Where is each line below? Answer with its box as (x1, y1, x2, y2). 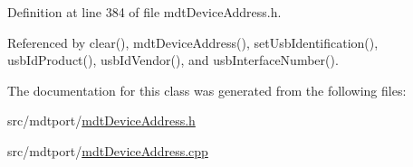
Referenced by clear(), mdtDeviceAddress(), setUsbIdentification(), (7, 32, 379, 51)
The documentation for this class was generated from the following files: (7, 80, 407, 99)
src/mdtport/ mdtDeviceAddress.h (7, 111, 196, 130)
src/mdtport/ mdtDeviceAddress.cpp (7, 141, 208, 160)
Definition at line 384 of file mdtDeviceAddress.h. (7, 3, 282, 21)
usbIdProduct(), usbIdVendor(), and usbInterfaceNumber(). (7, 51, 339, 70)
